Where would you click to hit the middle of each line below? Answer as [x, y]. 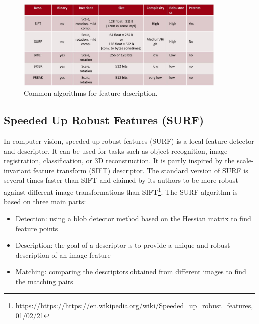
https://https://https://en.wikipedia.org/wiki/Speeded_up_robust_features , [134, 305]
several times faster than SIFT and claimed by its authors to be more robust [121, 180]
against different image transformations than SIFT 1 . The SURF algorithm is [121, 191]
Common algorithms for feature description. [91, 93]
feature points [37, 228]
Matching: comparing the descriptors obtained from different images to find [131, 271]
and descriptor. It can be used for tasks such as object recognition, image [116, 151]
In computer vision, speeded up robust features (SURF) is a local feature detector [129, 141]
